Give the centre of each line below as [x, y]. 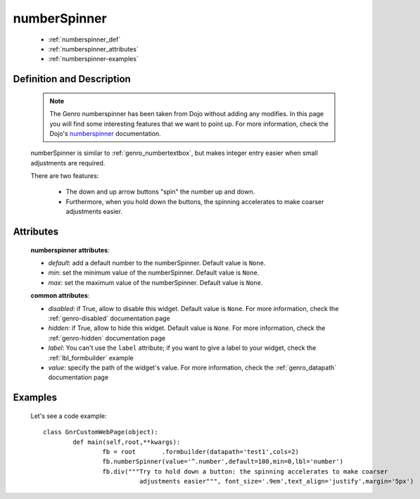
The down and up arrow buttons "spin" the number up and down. [160, 192]
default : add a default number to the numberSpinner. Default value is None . [157, 263]
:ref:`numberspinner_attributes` [93, 49]
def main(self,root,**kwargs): [127, 442]
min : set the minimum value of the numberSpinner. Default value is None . [154, 273]
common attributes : [60, 296]
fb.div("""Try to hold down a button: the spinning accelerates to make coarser [245, 471]
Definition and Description [72, 79]
